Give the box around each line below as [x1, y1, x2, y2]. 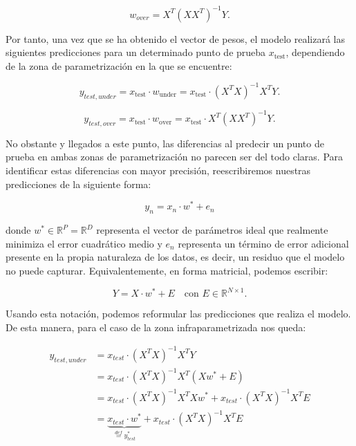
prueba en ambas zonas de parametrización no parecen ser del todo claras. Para [6, 149, 344, 164]
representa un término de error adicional [178, 236, 349, 250]
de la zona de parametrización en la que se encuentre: [6, 58, 232, 73]
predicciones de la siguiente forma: [6, 176, 151, 191]
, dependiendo [285, 45, 345, 59]
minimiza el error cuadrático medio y [6, 236, 162, 250]
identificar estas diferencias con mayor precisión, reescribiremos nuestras [6, 163, 311, 178]
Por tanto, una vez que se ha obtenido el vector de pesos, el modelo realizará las [6, 31, 345, 46]
